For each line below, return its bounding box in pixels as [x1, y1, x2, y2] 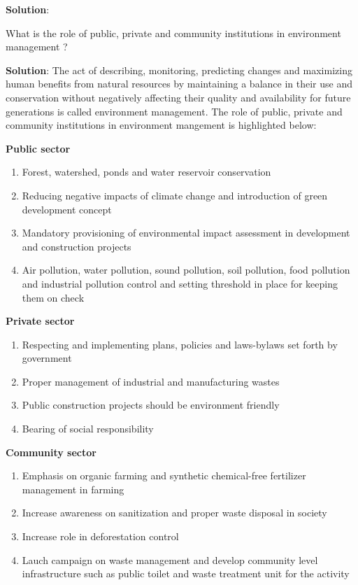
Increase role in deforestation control [22, 529, 179, 544]
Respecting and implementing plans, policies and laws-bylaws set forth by [22, 337, 338, 351]
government [22, 351, 72, 365]
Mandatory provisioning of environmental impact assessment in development [22, 225, 350, 240]
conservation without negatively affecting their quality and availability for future [6, 90, 351, 104]
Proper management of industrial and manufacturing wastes [22, 374, 280, 388]
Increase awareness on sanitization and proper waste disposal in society [22, 505, 327, 520]
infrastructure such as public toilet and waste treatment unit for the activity [22, 566, 350, 581]
